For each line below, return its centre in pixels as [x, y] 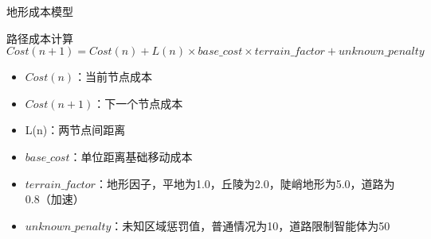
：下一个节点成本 [138, 103]
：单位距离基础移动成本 [131, 156]
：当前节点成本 [114, 77]
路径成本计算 [40, 38]
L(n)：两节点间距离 [75, 130]
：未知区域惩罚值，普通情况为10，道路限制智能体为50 [251, 225]
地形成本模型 [40, 11]
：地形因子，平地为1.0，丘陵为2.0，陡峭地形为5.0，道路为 [245, 183]
